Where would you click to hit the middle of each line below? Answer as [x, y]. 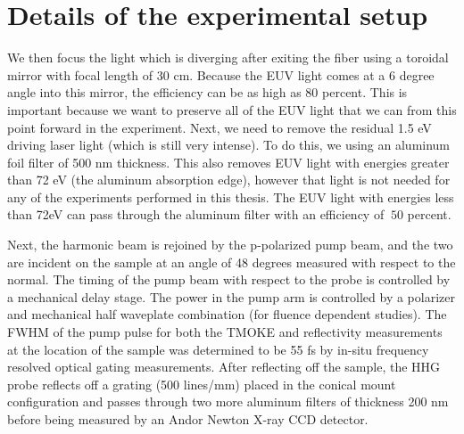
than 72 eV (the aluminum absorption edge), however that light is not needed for [229, 180]
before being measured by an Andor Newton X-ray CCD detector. [188, 419]
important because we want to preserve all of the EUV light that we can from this [232, 109]
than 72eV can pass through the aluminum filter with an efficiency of [196, 214]
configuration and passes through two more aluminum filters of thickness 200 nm [228, 401]
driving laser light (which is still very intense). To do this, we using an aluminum [229, 145]
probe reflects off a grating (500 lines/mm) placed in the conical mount [202, 384]
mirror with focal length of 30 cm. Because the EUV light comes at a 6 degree [221, 74]
